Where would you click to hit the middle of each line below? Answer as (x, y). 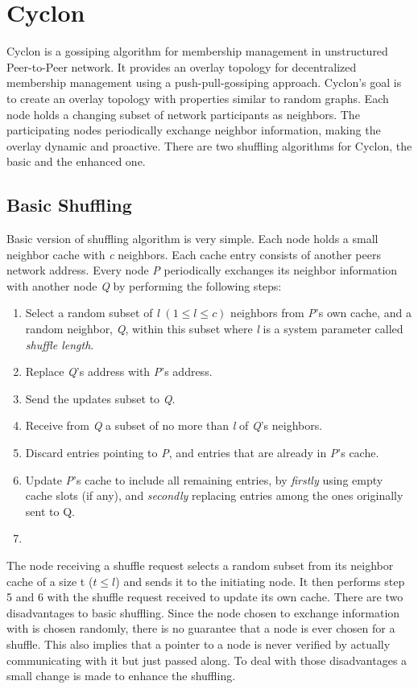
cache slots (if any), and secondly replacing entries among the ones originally (214, 495)
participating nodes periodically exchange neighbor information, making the (194, 130)
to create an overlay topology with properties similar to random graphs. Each (198, 98)
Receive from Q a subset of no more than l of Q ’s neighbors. (174, 425)
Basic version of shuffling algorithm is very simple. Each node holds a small (192, 239)
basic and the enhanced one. (76, 161)
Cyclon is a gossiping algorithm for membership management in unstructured (197, 51)
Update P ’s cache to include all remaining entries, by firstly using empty (204, 479)
